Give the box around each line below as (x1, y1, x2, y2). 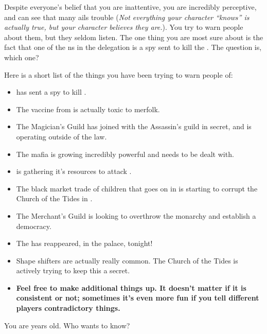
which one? (4, 51, 39, 62)
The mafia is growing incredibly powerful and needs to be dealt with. (16, 148, 234, 159)
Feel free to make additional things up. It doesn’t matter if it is (16, 282, 246, 293)
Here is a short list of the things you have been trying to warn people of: (4, 69, 233, 80)
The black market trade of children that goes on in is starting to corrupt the (16, 183, 258, 194)
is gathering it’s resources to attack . (16, 166, 132, 177)
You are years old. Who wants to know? (4, 320, 130, 330)
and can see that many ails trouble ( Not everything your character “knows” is (4, 11, 250, 22)
